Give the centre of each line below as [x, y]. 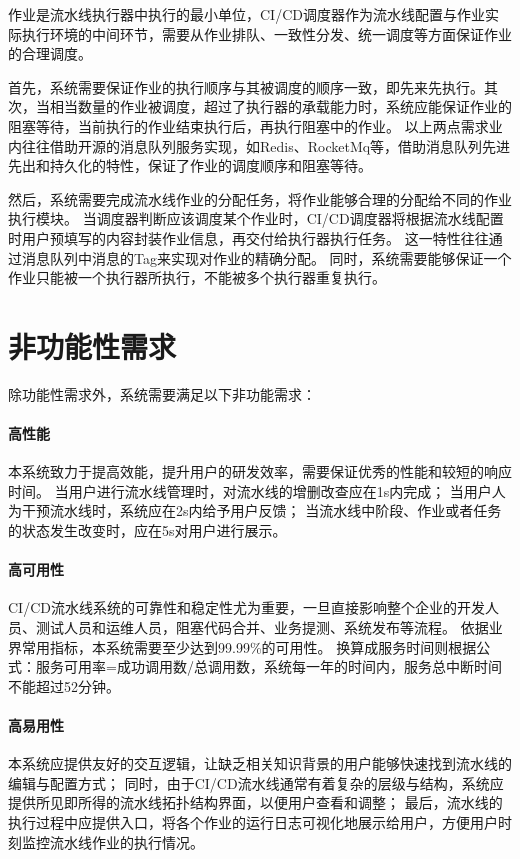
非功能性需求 [92, 345]
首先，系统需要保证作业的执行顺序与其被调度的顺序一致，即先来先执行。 [246, 86]
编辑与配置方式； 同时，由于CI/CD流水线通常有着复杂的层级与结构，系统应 [256, 782]
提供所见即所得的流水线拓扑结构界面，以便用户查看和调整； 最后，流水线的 [255, 802]
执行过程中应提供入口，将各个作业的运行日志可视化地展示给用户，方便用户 [253, 821]
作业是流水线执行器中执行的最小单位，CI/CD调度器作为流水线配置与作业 [246, 14]
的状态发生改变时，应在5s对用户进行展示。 [147, 530]
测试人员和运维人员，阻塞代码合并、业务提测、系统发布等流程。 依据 [262, 627]
